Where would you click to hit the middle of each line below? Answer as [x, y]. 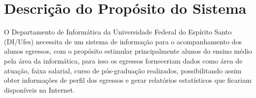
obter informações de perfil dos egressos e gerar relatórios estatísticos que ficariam [128, 80]
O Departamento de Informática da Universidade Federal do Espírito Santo [118, 32]
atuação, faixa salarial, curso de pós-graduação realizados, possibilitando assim [123, 70]
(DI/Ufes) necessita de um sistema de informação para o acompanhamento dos [123, 41]
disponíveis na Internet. [39, 89]
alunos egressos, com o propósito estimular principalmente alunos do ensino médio [128, 51]
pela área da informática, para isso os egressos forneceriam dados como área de [123, 60]
